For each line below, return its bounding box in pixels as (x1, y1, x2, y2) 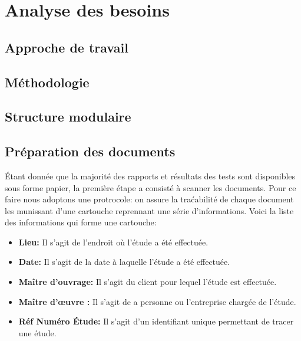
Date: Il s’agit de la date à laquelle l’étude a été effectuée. (18, 255, 230, 268)
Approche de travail (5, 38, 128, 56)
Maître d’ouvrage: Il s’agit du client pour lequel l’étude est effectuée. (18, 276, 277, 288)
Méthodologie (5, 73, 90, 91)
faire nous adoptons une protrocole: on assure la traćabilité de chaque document (5, 193, 294, 205)
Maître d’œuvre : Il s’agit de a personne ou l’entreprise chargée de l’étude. (18, 295, 296, 307)
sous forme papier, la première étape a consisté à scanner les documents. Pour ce (5, 181, 296, 194)
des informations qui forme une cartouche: (5, 216, 157, 228)
